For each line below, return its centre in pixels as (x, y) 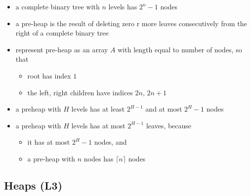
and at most (164, 109)
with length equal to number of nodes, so (180, 49)
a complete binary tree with (58, 6)
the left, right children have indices (80, 92)
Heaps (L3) (33, 185)
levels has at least (98, 109)
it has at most (49, 142)
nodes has (99, 158)
